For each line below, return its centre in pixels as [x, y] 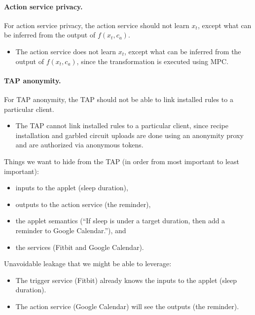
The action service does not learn [66, 51]
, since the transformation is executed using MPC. [153, 61]
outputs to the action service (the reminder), [83, 204]
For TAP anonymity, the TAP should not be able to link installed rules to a [119, 99]
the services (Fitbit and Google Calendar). [80, 247]
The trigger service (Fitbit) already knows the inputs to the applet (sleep [126, 280]
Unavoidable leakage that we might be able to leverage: [88, 263]
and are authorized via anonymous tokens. [79, 145]
